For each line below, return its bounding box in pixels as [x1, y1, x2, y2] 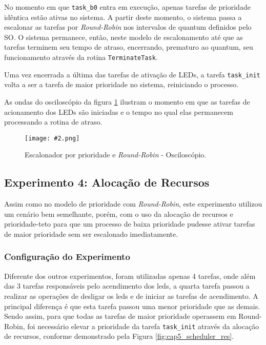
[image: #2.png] [25, 134, 80, 142]
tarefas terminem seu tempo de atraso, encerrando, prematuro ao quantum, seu [4, 42, 253, 52]
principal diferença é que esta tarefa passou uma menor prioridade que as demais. [4, 300, 260, 311]
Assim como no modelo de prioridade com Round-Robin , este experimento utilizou [4, 198, 262, 209]
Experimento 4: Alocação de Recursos [4, 174, 210, 190]
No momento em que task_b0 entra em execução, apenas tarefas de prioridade [4, 2, 251, 12]
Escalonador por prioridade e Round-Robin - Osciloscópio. [25, 149, 207, 160]
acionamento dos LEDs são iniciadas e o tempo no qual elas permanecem [4, 106, 234, 117]
